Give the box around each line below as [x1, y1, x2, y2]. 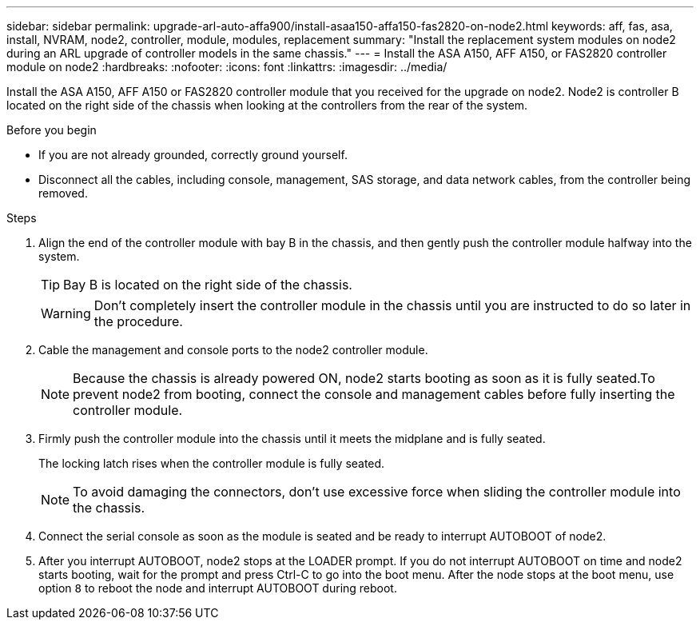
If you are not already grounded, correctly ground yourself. [38, 148, 348, 161]
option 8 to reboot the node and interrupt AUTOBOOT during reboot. [38, 581, 397, 595]
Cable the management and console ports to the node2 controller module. [38, 343, 428, 357]
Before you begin [6, 123, 97, 137]
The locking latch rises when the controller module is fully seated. [38, 457, 385, 470]
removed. [38, 186, 88, 200]
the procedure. [93, 313, 183, 329]
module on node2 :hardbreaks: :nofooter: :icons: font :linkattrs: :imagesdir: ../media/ [6, 60, 447, 74]
